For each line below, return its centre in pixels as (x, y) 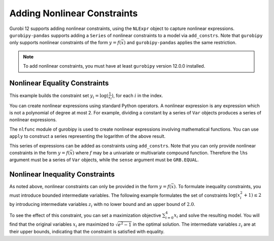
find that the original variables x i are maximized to (62, 225)
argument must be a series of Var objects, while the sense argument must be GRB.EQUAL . (104, 160)
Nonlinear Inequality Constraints (62, 175)
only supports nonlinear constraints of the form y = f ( (65, 43)
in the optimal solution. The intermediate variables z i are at (194, 225)
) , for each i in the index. (138, 95)
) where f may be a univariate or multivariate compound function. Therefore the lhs (160, 153)
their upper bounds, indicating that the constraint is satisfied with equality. (87, 232)
